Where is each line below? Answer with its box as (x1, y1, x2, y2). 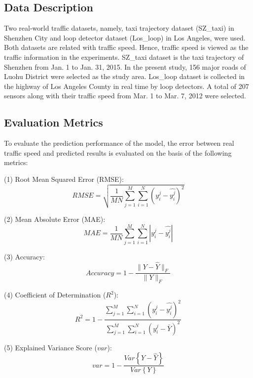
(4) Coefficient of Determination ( (4, 290, 106, 300)
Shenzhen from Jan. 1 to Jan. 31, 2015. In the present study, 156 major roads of (4, 61, 246, 72)
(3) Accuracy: (4, 251, 45, 261)
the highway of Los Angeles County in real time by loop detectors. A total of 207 (4, 81, 249, 91)
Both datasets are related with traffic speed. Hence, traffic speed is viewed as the (4, 42, 249, 52)
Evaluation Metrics (4, 115, 103, 130)
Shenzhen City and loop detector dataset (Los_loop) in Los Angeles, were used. (4, 32, 246, 42)
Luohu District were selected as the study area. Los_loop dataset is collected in (4, 71, 245, 82)
